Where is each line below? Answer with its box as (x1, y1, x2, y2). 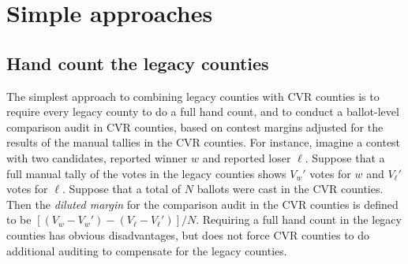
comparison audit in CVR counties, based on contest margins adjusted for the (6, 118, 384, 135)
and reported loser (202, 149, 291, 165)
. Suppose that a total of (62, 180, 182, 197)
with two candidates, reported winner (6, 149, 188, 165)
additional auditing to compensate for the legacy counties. (6, 242, 287, 258)
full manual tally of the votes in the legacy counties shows (6, 165, 286, 181)
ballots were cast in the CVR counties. (197, 180, 384, 197)
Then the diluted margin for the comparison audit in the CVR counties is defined (6, 195, 399, 212)
